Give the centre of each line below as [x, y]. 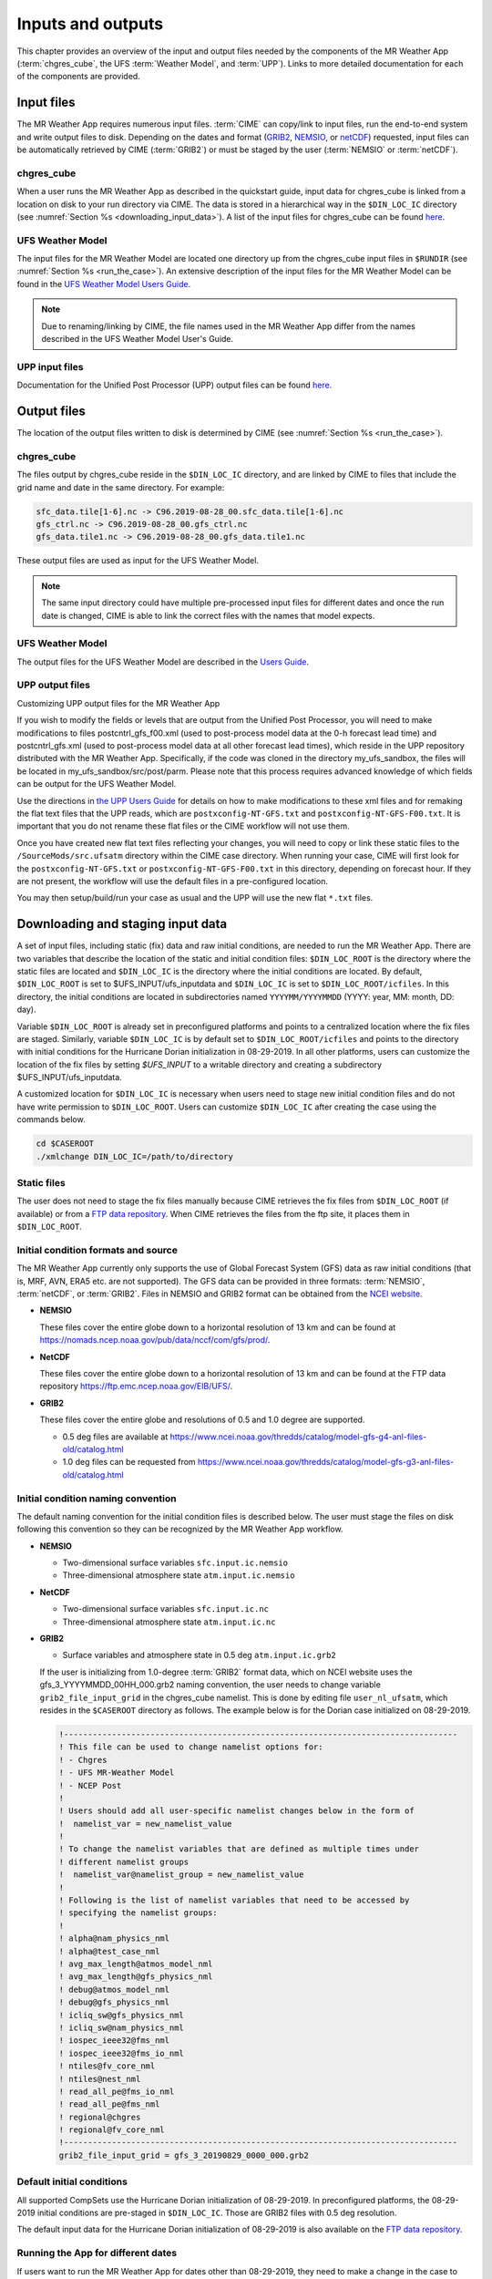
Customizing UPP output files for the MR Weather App [118, 703]
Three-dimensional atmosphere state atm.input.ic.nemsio [179, 1575]
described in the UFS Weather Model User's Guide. [138, 339]
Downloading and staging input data [122, 924]
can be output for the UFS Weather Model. [97, 784]
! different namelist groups [124, 1861]
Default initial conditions [72, 2181]
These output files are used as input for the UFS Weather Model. [138, 561]
